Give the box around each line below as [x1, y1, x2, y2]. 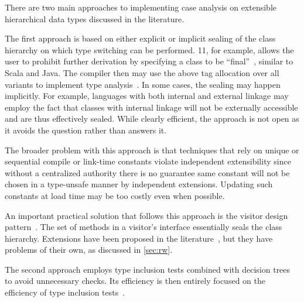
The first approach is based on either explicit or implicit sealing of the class [5, 32, 276, 44]
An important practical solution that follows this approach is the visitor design [5, 209, 288, 221]
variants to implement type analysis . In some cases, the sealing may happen [5, 78, 281, 90]
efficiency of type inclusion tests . [5, 286, 125, 298]
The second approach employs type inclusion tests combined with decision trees [5, 263, 291, 275]
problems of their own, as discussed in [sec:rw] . [5, 243, 173, 256]
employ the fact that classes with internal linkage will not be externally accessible [5, 101, 298, 113]
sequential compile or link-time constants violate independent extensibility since [5, 155, 291, 167]
